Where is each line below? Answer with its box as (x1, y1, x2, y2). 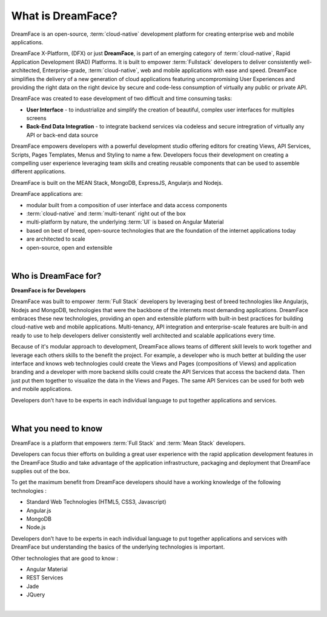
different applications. (11, 168, 66, 175)
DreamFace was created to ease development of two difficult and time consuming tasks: (11, 95, 233, 102)
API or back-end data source (26, 131, 99, 139)
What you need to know (11, 423, 103, 433)
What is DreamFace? (11, 9, 118, 22)
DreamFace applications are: (11, 190, 83, 198)
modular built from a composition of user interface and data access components (26, 201, 227, 208)
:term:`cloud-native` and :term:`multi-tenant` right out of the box (26, 210, 186, 217)
